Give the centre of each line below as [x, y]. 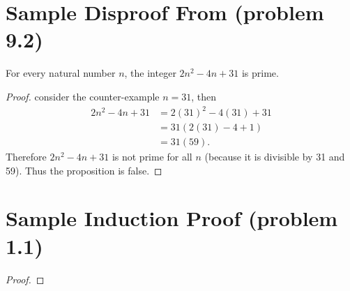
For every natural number [61, 73]
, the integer [150, 73]
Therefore [26, 157]
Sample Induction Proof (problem [172, 218]
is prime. [260, 73]
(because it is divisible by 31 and [275, 157]
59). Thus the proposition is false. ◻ [84, 170]
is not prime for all [152, 157]
